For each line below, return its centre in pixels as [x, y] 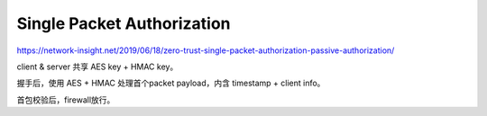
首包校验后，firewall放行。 [66, 100]
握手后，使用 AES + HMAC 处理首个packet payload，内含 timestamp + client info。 [171, 83]
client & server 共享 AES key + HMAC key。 [97, 67]
